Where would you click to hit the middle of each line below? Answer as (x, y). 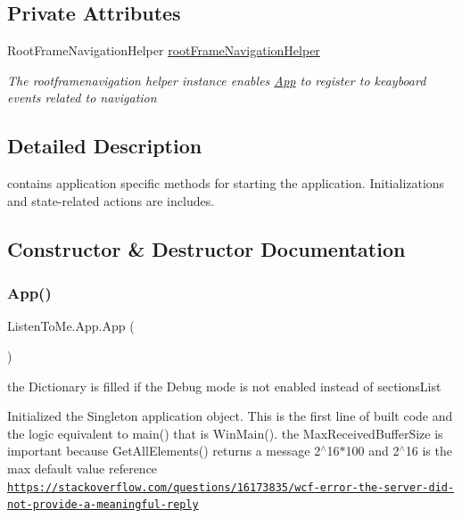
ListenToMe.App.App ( (71, 326)
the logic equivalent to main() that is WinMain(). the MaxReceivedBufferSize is (225, 433)
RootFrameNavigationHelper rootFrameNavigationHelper (164, 50)
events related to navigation (82, 98)
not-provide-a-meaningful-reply (103, 505)
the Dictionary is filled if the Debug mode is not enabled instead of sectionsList (224, 386)
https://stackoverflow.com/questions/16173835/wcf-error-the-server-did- (231, 487)
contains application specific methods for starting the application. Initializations (226, 183)
